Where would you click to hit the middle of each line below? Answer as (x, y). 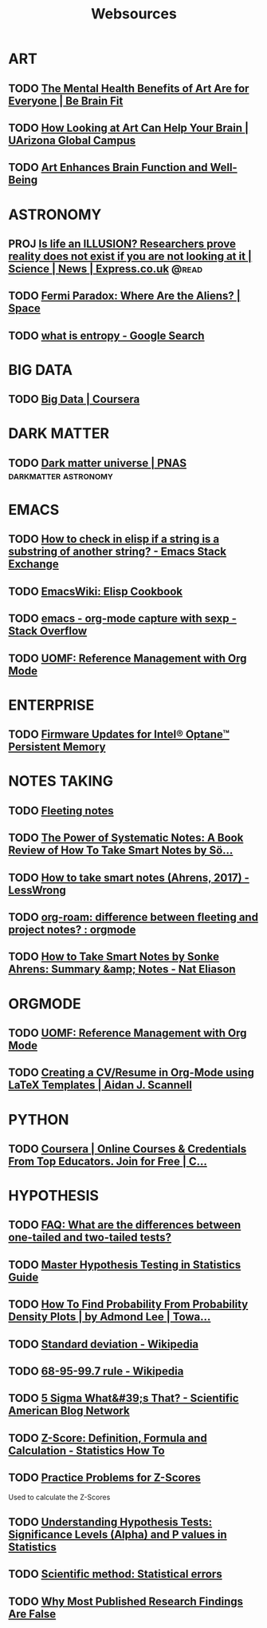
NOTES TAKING (61, 781)
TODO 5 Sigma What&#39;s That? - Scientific (124, 1398)
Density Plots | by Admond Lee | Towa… (110, 1317)
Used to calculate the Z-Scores (59, 1497)
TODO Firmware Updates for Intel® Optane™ (119, 735)
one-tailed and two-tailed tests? (90, 1238)
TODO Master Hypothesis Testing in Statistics (125, 1265)
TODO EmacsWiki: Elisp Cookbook (96, 591)
